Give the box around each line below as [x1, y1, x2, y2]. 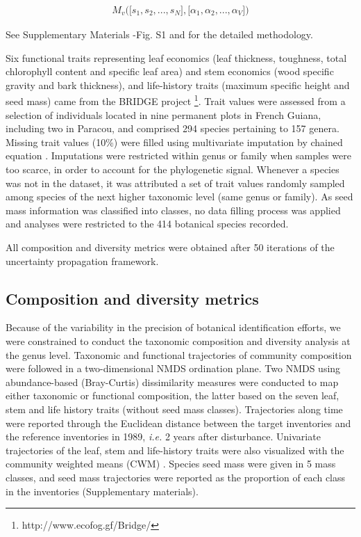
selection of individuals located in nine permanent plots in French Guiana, [6, 107, 321, 122]
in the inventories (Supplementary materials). [6, 483, 199, 498]
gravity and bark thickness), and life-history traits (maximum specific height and [6, 77, 350, 92]
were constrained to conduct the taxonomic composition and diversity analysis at [6, 333, 351, 348]
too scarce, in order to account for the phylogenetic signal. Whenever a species [6, 162, 339, 177]
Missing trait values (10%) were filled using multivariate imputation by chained [6, 134, 343, 149]
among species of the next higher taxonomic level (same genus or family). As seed [6, 189, 353, 204]
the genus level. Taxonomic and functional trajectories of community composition [6, 347, 352, 362]
